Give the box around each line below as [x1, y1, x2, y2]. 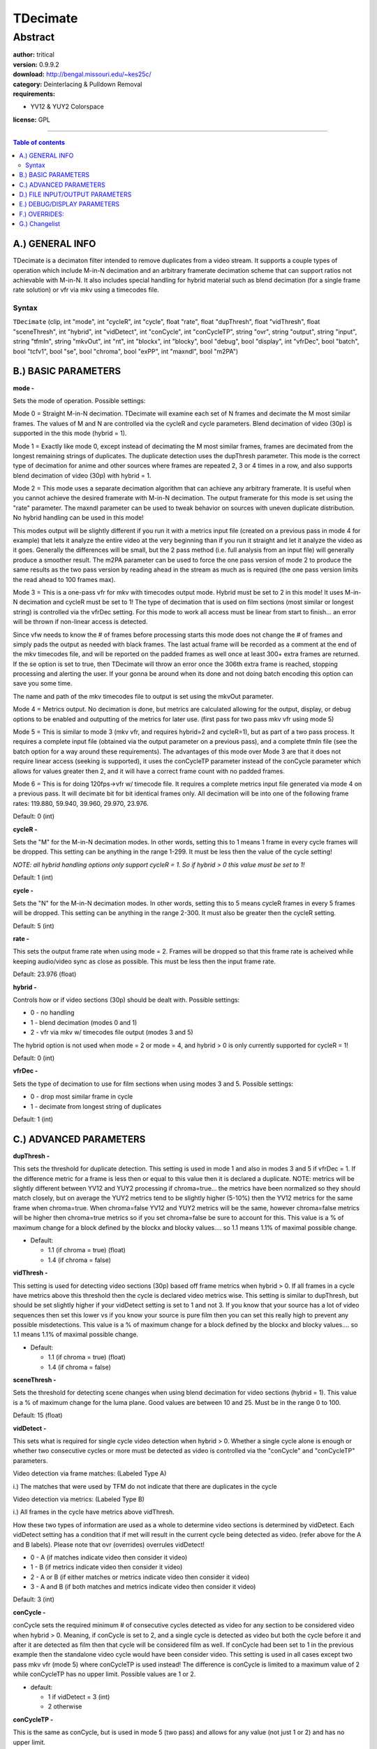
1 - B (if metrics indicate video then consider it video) [30, 1563, 183, 1571]
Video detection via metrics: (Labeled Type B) [13, 1494, 145, 1503]
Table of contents [13, 139, 66, 147]
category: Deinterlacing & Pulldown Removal [13, 80, 142, 88]
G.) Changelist [19, 220, 61, 228]
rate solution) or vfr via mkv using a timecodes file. [13, 285, 160, 294]
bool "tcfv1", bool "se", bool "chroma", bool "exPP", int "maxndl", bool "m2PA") [13, 347, 239, 355]
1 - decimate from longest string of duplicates [30, 1102, 162, 1110]
